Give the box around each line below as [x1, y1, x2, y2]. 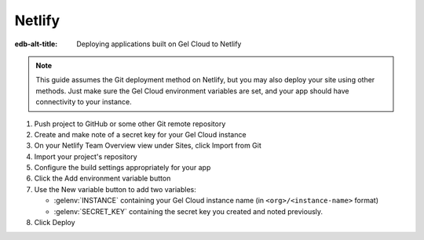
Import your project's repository [34, 151, 137, 161]
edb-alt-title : [14, 39, 58, 49]
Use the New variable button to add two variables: [34, 184, 196, 194]
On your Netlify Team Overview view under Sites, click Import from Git [34, 141, 262, 151]
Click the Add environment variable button [34, 173, 171, 184]
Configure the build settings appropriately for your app [34, 163, 211, 173]
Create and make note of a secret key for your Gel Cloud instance [34, 129, 247, 139]
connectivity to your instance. [35, 97, 133, 107]
